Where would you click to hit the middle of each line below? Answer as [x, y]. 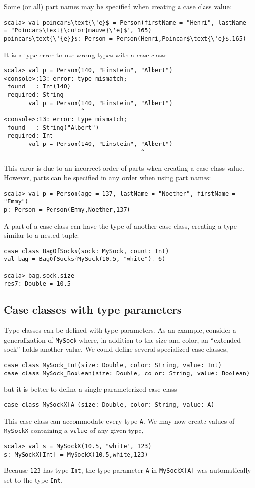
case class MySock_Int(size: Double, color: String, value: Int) [113, 365]
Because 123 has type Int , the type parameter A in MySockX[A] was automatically [127, 470]
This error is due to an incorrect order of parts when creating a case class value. [124, 168]
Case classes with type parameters [93, 309]
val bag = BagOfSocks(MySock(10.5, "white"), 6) [85, 259]
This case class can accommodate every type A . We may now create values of [119, 420]
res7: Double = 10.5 [38, 284]
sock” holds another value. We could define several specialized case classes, [116, 349]
